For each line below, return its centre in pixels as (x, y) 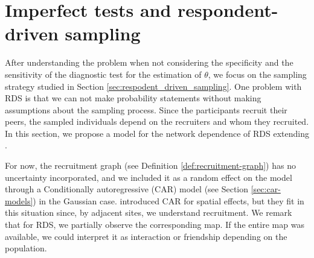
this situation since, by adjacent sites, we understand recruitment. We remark (149, 212)
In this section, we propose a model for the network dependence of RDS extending (157, 133)
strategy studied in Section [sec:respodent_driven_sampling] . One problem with (153, 86)
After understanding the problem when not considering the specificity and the (149, 62)
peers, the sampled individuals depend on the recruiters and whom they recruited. (157, 121)
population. (26, 248)
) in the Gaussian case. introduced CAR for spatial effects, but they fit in (168, 200)
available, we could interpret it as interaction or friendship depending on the (146, 236)
